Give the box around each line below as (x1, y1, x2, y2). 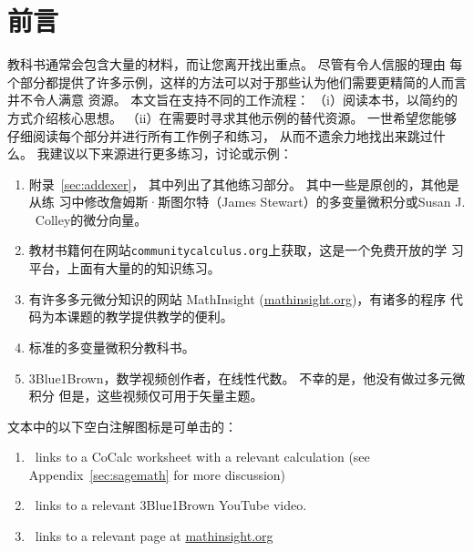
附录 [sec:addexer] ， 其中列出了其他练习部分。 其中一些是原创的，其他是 (28, 174, 459, 193)
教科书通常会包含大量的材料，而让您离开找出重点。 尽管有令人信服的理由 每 (7, 55, 463, 74)
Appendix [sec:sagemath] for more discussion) (28, 464, 286, 484)
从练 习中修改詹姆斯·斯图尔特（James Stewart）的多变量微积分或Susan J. (28, 192, 466, 211)
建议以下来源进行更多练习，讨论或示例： (49, 144, 293, 163)
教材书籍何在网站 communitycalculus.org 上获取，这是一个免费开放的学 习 (28, 240, 464, 260)
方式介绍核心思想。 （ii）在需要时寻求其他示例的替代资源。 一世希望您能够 (7, 107, 458, 127)
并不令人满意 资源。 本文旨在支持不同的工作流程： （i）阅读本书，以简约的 (7, 90, 458, 109)
